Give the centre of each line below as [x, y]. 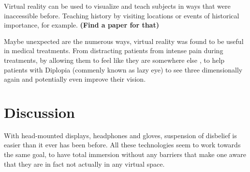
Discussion [39, 112]
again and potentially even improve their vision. [75, 79]
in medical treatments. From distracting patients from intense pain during [114, 50]
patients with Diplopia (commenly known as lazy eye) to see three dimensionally [123, 69]
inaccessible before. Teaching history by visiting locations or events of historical [122, 15]
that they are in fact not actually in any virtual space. [84, 164]
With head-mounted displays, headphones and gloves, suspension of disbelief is [120, 135]
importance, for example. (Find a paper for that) [81, 25]
